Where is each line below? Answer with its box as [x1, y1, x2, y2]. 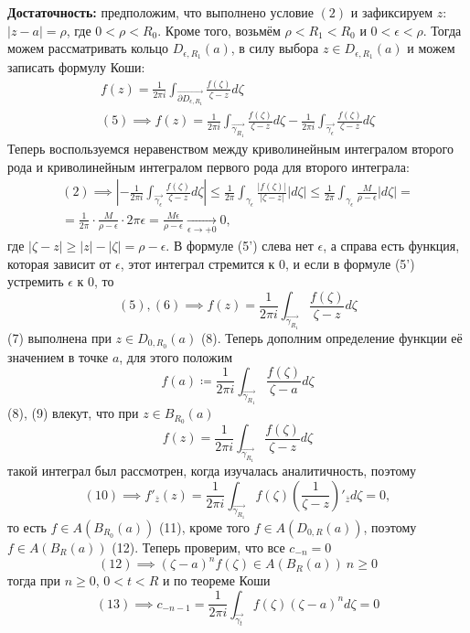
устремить [7, 272, 64, 291]
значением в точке [7, 347, 109, 366]
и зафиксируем [350, 3, 433, 21]
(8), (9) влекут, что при [7, 403, 139, 423]
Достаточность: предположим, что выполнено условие [7, 3, 314, 21]
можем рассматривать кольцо [7, 38, 168, 58]
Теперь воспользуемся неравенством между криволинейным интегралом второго [7, 138, 454, 157]
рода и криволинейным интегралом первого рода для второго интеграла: [7, 156, 410, 176]
